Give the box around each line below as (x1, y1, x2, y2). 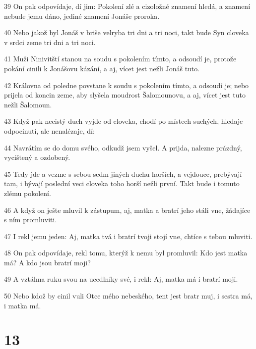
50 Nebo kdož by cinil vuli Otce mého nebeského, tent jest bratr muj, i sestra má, (4, 291, 253, 301)
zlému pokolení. (4, 188, 51, 198)
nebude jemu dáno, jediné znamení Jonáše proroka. (4, 10, 160, 21)
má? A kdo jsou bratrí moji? (4, 257, 91, 267)
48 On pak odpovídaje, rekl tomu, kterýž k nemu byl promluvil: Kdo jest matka (4, 248, 248, 258)
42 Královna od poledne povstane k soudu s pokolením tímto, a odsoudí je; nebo (4, 80, 249, 90)
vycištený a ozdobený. (4, 152, 70, 162)
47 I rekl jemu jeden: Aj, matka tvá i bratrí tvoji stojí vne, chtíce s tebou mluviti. (4, 231, 253, 241)
